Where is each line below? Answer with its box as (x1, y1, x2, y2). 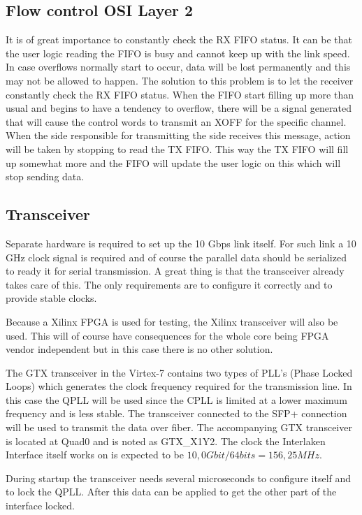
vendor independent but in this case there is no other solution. (6, 342, 273, 356)
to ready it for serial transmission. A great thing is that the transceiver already (6, 263, 345, 278)
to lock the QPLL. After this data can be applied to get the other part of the (6, 484, 337, 499)
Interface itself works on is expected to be (6, 447, 184, 462)
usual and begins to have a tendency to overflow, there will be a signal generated (6, 101, 352, 115)
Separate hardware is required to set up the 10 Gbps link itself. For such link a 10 (6, 235, 356, 250)
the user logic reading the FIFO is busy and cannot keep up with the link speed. (6, 45, 350, 60)
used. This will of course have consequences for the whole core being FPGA (6, 328, 329, 342)
